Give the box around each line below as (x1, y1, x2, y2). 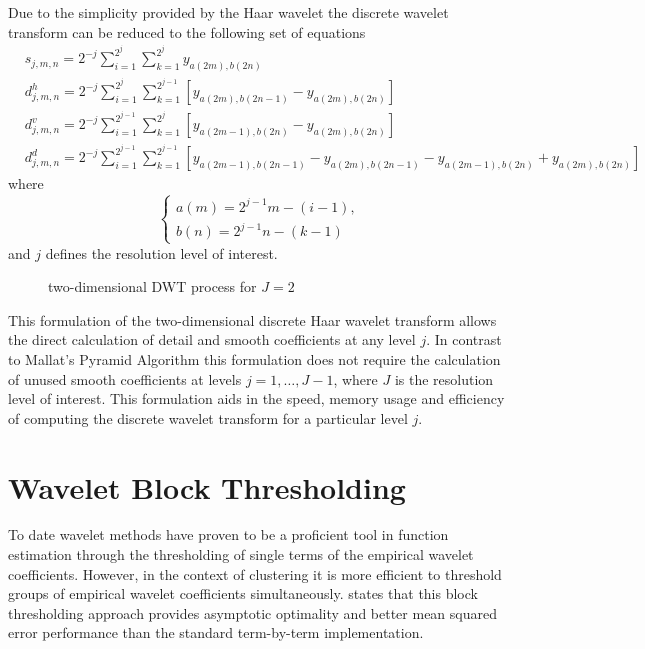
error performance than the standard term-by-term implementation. (8, 622, 424, 643)
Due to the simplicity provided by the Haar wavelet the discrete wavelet (8, 2, 449, 22)
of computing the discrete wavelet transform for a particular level (8, 407, 408, 428)
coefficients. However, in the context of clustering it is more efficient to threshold (8, 563, 502, 584)
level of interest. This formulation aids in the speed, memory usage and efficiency (8, 388, 505, 409)
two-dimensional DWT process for (48, 276, 257, 297)
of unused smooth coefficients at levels (8, 368, 242, 389)
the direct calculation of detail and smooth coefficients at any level (8, 329, 416, 350)
